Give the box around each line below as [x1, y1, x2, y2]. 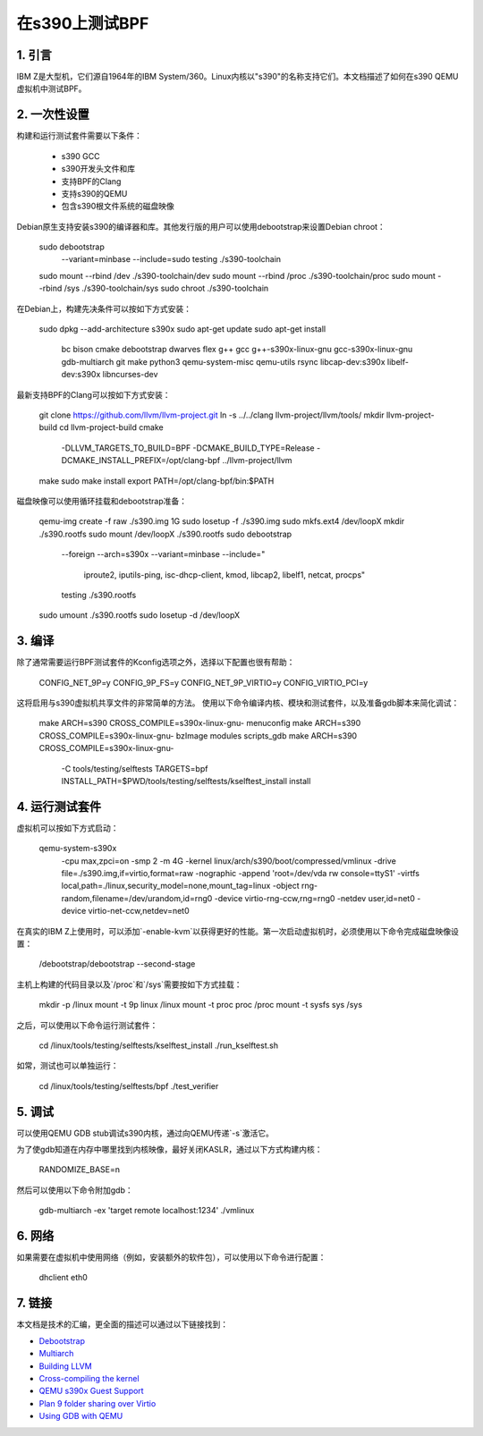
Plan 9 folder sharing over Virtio [38, 1398, 157, 1408]
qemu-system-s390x [38, 843, 117, 854]
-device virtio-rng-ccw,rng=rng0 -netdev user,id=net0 [214, 892, 415, 903]
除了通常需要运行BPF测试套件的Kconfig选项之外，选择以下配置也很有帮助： [16, 657, 295, 668]
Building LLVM [38, 1360, 93, 1372]
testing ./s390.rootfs [61, 589, 137, 600]
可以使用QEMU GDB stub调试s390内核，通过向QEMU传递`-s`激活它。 [16, 1128, 275, 1138]
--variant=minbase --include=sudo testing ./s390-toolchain [61, 254, 282, 265]
